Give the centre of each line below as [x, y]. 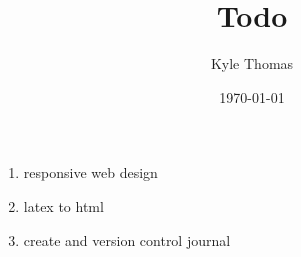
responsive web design [90, 172]
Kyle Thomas [252, 63]
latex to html [63, 205]
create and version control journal [127, 239]
